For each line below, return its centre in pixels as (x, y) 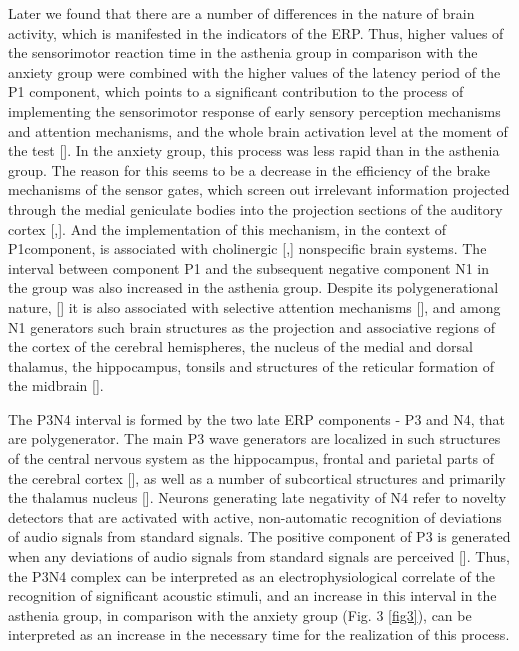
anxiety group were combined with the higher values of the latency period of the (254, 71)
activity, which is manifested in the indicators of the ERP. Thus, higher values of (256, 32)
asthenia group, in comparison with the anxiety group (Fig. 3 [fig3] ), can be (240, 614)
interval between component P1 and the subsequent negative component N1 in (249, 267)
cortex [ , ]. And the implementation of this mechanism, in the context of (227, 228)
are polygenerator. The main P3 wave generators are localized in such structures (254, 438)
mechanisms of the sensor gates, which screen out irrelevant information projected (259, 189)
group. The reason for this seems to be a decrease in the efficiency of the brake (249, 169)
